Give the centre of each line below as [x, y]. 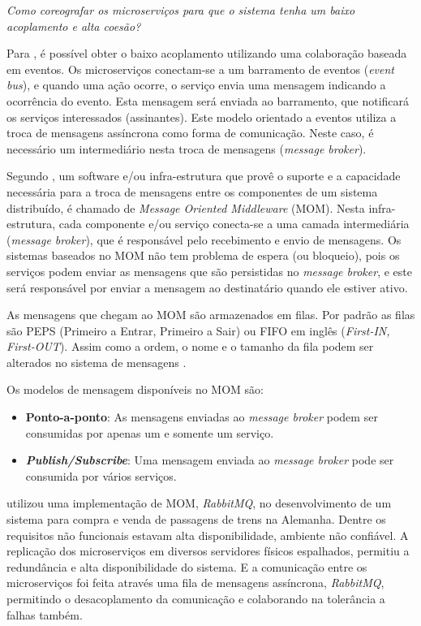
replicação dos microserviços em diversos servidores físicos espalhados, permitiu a [208, 551]
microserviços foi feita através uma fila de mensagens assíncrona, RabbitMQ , [195, 583]
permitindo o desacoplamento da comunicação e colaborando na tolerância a [196, 598]
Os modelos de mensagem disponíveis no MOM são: [135, 389]
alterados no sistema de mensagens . [97, 362]
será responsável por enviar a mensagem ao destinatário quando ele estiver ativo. [207, 287]
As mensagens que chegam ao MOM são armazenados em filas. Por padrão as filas [211, 315]
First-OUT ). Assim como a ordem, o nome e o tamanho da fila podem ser [190, 346]
